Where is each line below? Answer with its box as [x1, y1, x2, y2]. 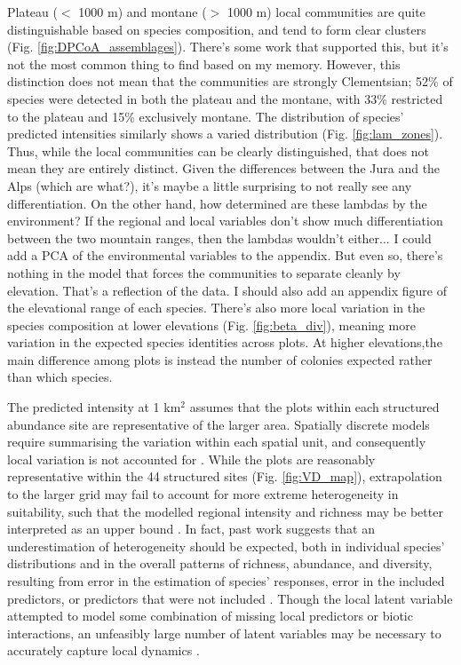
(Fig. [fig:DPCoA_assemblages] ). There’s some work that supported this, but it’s [7, 37, 449, 56]
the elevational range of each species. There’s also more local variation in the [7, 298, 425, 317]
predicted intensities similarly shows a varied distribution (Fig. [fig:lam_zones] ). [7, 124, 443, 143]
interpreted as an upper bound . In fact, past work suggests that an [7, 519, 375, 538]
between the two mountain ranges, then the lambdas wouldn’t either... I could [7, 228, 432, 247]
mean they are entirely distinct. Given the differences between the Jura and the [7, 159, 441, 178]
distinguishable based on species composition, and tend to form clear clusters [7, 20, 426, 38]
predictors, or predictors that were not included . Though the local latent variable [7, 589, 453, 607]
